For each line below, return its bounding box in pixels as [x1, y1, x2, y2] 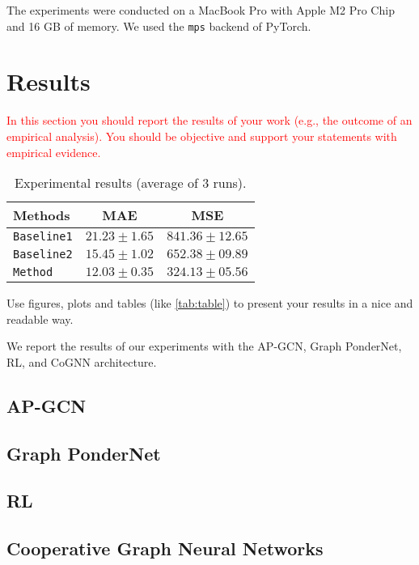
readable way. [6, 310, 74, 327]
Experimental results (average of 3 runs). [15, 173, 247, 193]
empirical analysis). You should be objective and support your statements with [6, 127, 397, 144]
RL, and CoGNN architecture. [6, 353, 157, 370]
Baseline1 [13, 230, 73, 244]
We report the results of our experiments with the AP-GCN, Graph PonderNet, [6, 338, 402, 355]
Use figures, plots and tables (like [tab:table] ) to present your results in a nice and [6, 295, 413, 312]
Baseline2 [13, 248, 73, 261]
